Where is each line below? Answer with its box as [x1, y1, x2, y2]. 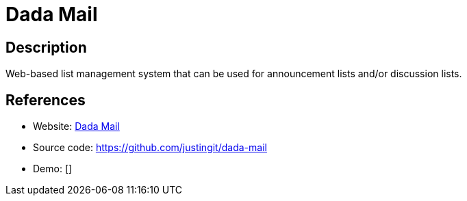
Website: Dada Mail [33, 120, 120, 133]
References [5, 91, 86, 109]
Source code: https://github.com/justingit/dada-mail [33, 142, 267, 154]
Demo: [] [33, 163, 73, 175]
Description [5, 38, 87, 56]
